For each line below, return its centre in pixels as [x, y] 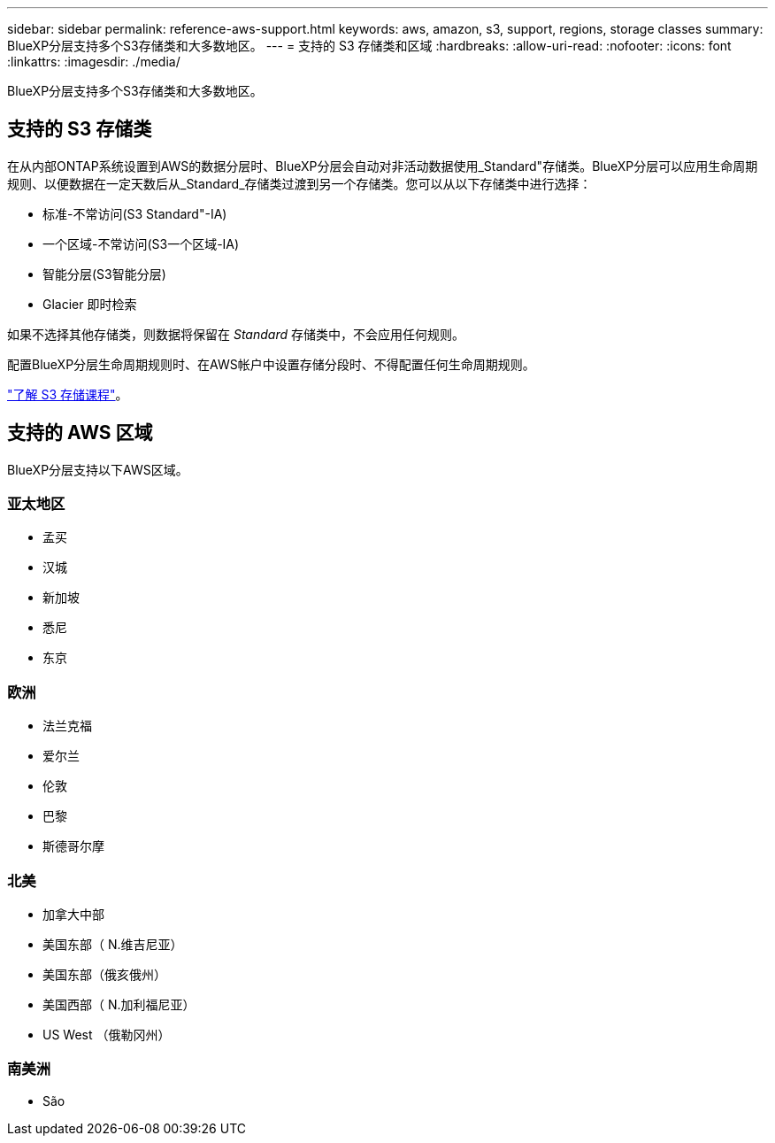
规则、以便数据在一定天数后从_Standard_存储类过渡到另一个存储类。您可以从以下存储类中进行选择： [299, 183]
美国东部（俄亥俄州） [104, 974]
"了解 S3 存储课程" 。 [68, 394]
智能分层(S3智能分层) [104, 274]
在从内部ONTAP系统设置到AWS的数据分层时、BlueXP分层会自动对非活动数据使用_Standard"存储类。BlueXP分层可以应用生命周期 [383, 166]
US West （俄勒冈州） [107, 1034]
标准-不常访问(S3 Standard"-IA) [135, 213]
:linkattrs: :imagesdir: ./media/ [94, 62]
